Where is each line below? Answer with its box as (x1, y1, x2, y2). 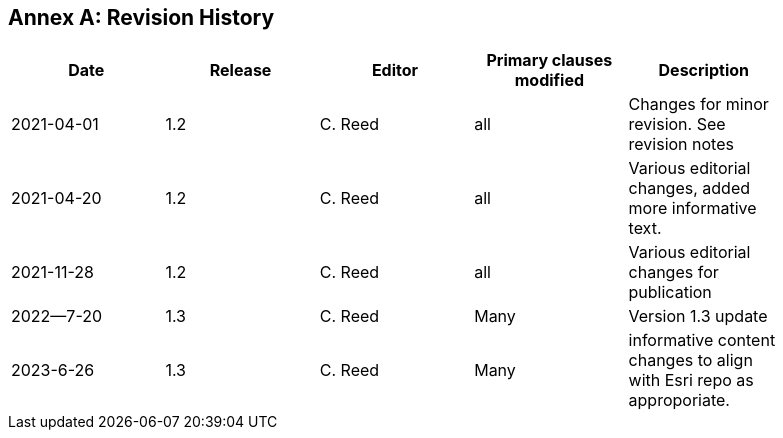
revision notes (628, 134, 734, 155)
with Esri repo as (628, 370, 754, 391)
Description (658, 60, 749, 81)
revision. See (628, 114, 726, 135)
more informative (628, 198, 757, 219)
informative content (628, 330, 776, 351)
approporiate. (628, 390, 730, 411)
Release (209, 60, 272, 81)
